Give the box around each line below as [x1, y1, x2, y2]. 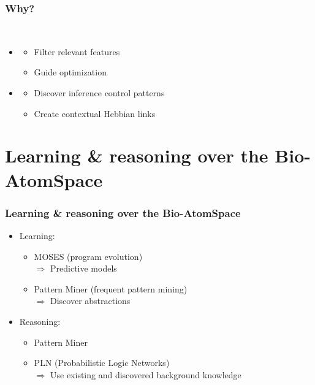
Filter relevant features [34, 45, 120, 58]
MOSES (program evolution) [34, 250, 143, 262]
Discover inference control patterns [34, 86, 165, 99]
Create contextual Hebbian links [34, 107, 156, 120]
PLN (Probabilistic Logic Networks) [34, 356, 170, 369]
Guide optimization [34, 66, 107, 78]
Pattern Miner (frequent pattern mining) [34, 282, 188, 295]
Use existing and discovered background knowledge [50, 368, 241, 381]
